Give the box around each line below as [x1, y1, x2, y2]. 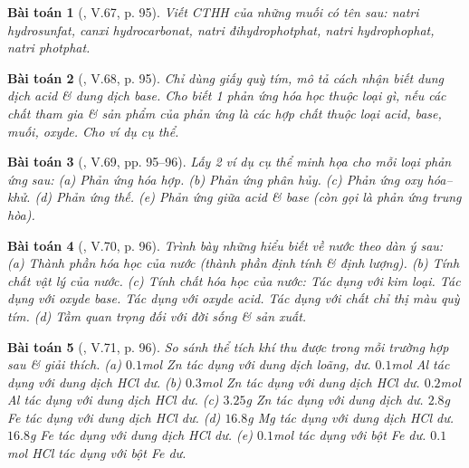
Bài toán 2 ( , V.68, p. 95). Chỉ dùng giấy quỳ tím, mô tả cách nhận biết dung [7, 68, 445, 87]
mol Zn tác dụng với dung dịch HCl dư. [201, 372, 420, 391]
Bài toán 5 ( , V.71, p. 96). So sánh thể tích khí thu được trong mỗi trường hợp [7, 337, 449, 356]
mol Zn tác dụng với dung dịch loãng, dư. [141, 355, 371, 374]
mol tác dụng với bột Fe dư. [273, 425, 426, 444]
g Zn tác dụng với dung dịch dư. [245, 390, 424, 409]
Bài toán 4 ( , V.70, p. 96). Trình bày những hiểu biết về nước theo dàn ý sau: [7, 235, 444, 254]
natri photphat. [7, 38, 91, 57]
